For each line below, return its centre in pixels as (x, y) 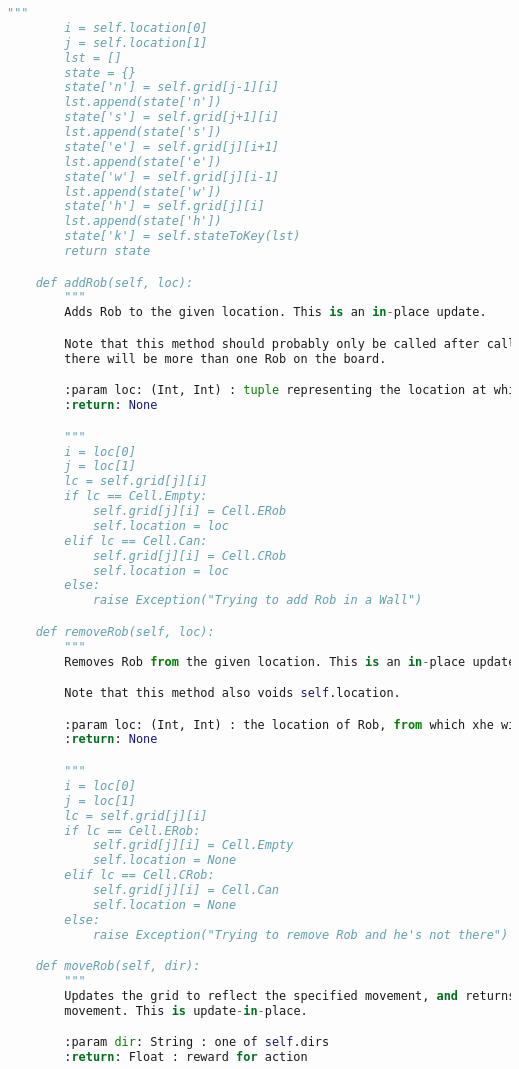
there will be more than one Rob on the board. (225, 358)
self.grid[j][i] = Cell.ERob (189, 511)
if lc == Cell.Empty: (136, 496)
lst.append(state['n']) (143, 102)
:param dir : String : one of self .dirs (197, 1042)
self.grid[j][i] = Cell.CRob (189, 555)
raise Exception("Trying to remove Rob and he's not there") (300, 934)
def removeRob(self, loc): (125, 631)
